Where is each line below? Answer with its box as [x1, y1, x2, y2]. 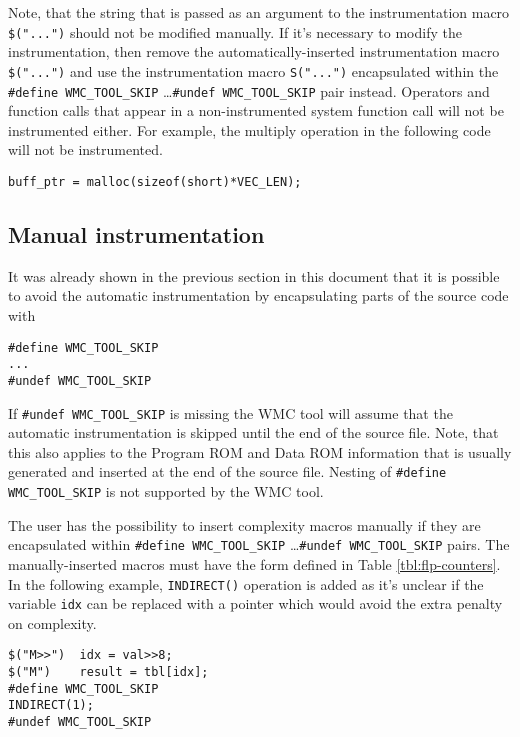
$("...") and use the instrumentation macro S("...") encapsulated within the [8, 60, 499, 81]
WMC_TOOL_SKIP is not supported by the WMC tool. [8, 481, 324, 502]
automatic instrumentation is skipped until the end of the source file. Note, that [8, 422, 499, 443]
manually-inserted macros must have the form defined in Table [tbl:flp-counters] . [8, 553, 501, 574]
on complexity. [8, 612, 97, 633]
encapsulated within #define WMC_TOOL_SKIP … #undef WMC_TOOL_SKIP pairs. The [8, 534, 510, 555]
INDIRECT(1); [8, 698, 94, 713]
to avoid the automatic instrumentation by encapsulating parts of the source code [8, 285, 509, 306]
